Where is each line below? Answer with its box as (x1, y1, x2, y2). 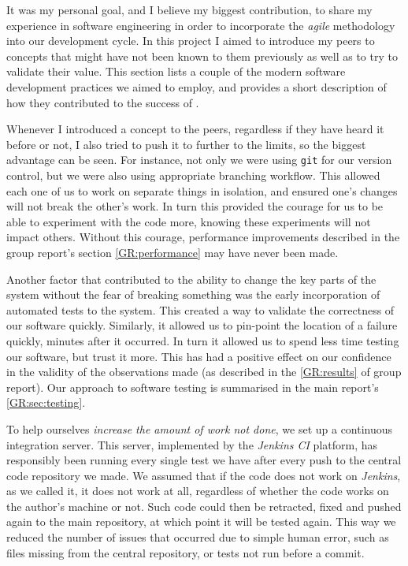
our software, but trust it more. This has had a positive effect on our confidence (6, 348, 391, 364)
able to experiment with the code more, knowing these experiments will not (6, 213, 371, 229)
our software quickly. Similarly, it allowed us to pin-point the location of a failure (6, 317, 398, 333)
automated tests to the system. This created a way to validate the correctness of (6, 301, 395, 318)
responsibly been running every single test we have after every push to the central (6, 452, 402, 468)
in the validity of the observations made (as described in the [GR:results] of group (6, 363, 402, 380)
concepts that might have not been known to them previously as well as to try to (6, 47, 398, 64)
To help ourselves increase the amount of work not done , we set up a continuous (6, 420, 393, 437)
